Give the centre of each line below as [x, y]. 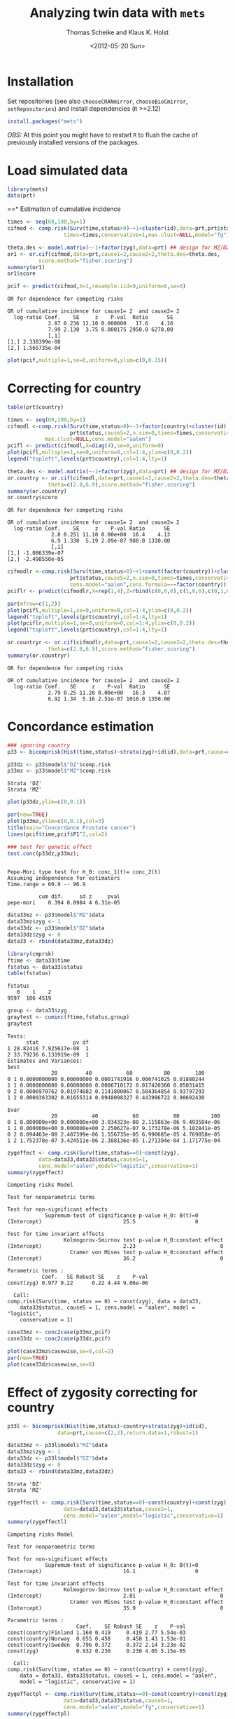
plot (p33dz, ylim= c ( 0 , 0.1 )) [47, 802]
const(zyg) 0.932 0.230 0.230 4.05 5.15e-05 [97, 1651]
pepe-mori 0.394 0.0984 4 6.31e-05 [64, 903]
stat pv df [57, 1042]
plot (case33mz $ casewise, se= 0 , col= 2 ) [60, 1352]
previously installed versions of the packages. [73, 142]
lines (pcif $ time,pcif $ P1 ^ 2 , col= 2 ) [58, 834]
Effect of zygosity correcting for [102, 1392]
